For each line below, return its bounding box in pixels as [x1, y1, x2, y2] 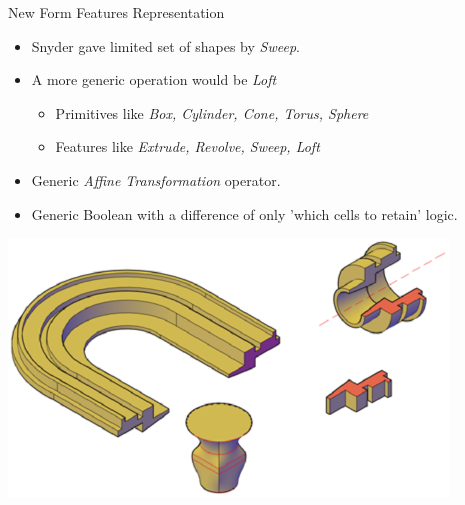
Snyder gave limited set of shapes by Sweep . [31, 35, 300, 56]
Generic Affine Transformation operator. [31, 169, 281, 190]
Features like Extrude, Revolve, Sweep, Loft [55, 136, 320, 157]
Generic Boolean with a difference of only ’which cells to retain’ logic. [31, 203, 458, 224]
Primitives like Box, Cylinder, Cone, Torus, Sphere [55, 102, 369, 123]
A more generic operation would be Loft [31, 69, 277, 90]
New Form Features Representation [8, 2, 225, 22]
